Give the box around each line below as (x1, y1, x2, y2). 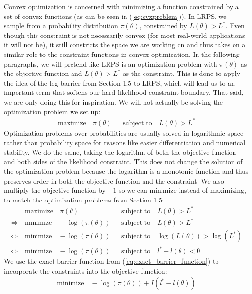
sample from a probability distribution (4, 20, 118, 31)
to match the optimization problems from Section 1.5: (4, 194, 164, 204)
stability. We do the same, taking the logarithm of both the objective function (4, 147, 236, 157)
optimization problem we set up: (4, 106, 101, 116)
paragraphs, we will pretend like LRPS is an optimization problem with (4, 58, 217, 69)
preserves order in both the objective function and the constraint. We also (4, 175, 224, 185)
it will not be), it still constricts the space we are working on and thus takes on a (4, 39, 246, 50)
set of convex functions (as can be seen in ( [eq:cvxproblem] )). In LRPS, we (4, 11, 227, 21)
